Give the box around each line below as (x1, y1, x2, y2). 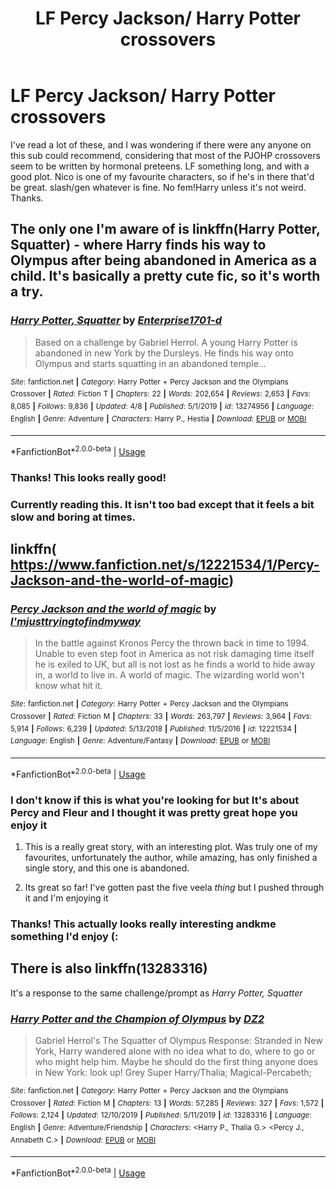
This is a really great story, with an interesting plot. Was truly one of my (24, 841, 318, 853)
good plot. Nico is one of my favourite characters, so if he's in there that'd (10, 170, 315, 182)
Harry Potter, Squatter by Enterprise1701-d (10, 313, 223, 327)
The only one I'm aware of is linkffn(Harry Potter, (10, 221, 321, 238)
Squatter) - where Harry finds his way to (10, 237, 267, 254)
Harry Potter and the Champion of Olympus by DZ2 (10, 1012, 265, 1026)
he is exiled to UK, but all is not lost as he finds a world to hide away (34, 658, 316, 671)
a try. (10, 283, 44, 301)
